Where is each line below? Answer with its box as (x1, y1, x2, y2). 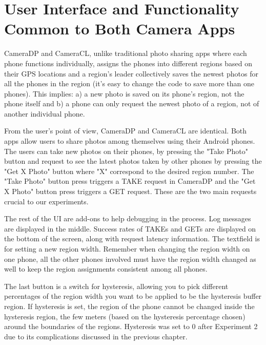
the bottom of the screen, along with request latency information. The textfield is (4, 233, 260, 244)
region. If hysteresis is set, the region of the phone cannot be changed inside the (4, 300, 255, 311)
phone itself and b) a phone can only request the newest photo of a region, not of (4, 98, 259, 109)
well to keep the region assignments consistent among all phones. (4, 263, 208, 274)
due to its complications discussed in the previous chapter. (4, 331, 188, 341)
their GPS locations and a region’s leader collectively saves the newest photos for (4, 68, 258, 79)
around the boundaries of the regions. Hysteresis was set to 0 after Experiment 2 (4, 321, 258, 332)
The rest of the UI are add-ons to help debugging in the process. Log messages (4, 213, 251, 224)
